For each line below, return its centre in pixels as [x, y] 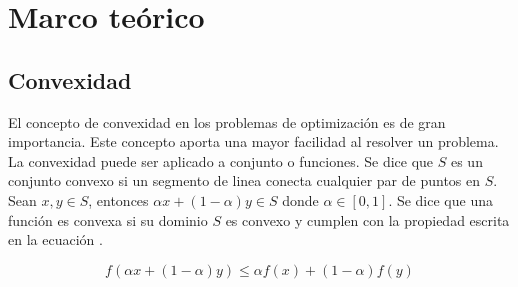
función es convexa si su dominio [108, 219]
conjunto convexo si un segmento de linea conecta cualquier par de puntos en [244, 180]
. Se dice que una [440, 199]
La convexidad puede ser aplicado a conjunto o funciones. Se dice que [221, 160]
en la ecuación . [55, 239]
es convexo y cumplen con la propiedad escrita [367, 219]
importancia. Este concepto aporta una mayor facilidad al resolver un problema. [253, 141]
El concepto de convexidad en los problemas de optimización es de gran [227, 121]
